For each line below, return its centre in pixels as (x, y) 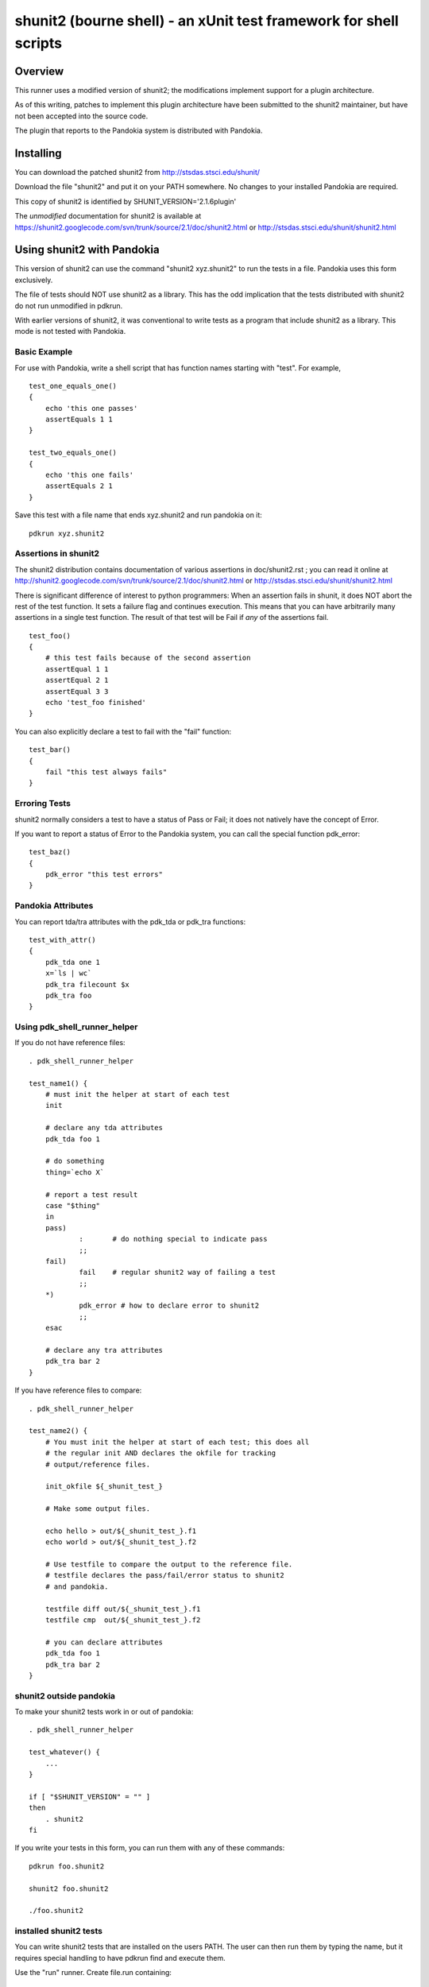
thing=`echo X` (75, 1172)
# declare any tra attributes (104, 1350)
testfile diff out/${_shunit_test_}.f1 (123, 1609)
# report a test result (91, 1195)
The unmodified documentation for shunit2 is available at (108, 216)
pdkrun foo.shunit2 (67, 1866)
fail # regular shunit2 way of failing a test (178, 1272)
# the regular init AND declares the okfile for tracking (160, 1453)
